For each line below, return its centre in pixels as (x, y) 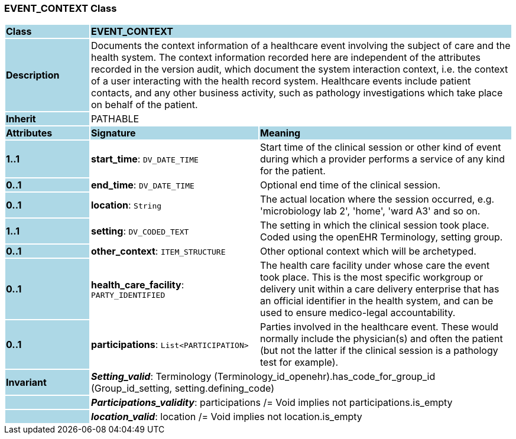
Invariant (26, 383)
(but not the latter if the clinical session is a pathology (379, 351)
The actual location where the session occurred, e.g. (377, 199)
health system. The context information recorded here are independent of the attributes (286, 58)
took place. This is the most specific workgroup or (371, 277)
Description (33, 75)
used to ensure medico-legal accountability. (358, 313)
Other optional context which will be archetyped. (368, 251)
